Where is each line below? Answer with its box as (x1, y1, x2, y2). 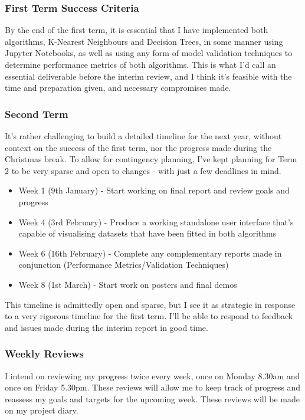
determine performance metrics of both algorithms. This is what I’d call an (5, 58, 276, 70)
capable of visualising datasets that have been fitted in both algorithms (18, 227, 277, 239)
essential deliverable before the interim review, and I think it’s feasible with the (5, 70, 292, 82)
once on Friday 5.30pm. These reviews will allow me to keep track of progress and (5, 381, 301, 393)
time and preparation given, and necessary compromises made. (5, 81, 231, 94)
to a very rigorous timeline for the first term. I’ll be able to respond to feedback (5, 310, 293, 322)
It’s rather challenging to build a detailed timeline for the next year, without (5, 130, 282, 142)
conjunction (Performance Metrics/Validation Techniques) (18, 258, 229, 271)
